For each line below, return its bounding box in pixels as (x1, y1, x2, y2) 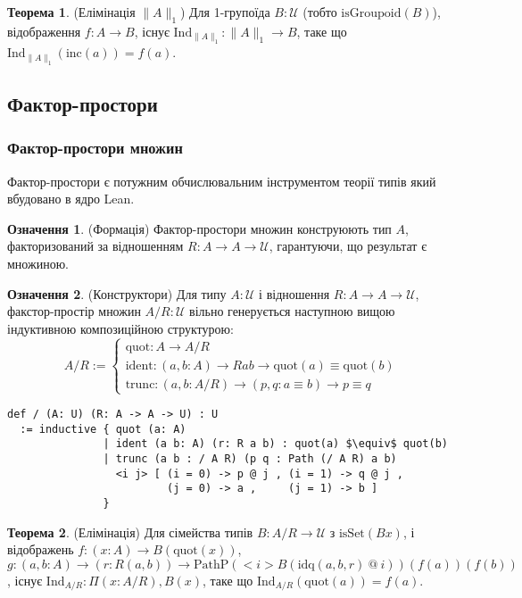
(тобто (302, 3, 337, 21)
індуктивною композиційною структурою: (7, 319, 234, 337)
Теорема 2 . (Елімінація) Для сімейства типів (7, 522, 253, 541)
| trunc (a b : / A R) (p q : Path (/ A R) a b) (103, 452, 397, 465)
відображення (7, 21, 81, 40)
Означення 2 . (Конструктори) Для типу (7, 284, 227, 303)
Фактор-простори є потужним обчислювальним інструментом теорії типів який (7, 171, 436, 190)
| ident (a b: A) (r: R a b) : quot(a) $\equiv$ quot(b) (103, 437, 448, 451)
